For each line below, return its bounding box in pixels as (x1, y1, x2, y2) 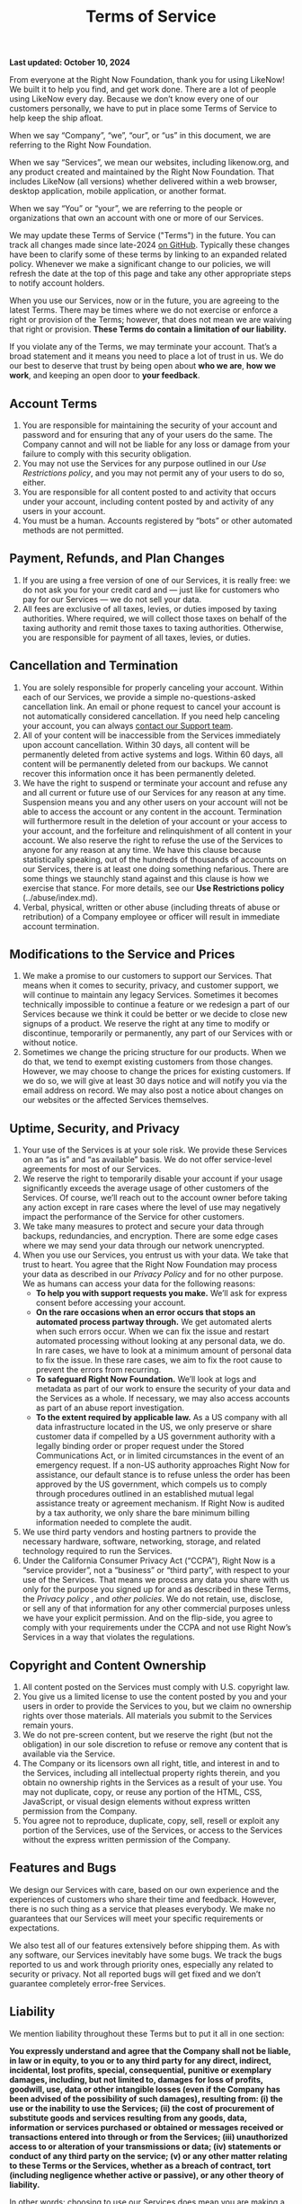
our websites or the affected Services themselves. (22, 1095, 209, 1106)
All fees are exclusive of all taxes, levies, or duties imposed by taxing (22, 603, 277, 614)
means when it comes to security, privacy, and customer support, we (22, 980, 279, 991)
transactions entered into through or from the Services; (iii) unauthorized (9, 2131, 289, 2142)
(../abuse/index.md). (22, 892, 99, 902)
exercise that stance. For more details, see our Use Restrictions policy (22, 883, 285, 893)
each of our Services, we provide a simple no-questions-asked (22, 691, 256, 702)
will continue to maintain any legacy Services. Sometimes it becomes (22, 990, 279, 1000)
